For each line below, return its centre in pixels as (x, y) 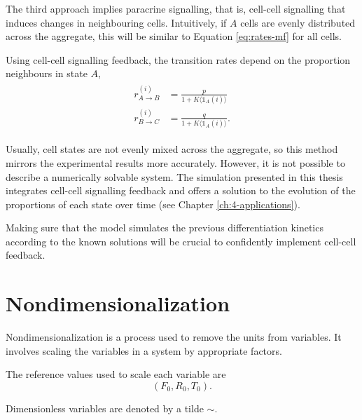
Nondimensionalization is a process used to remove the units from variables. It (174, 337)
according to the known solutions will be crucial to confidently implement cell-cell (181, 241)
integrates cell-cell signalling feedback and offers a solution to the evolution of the (181, 190)
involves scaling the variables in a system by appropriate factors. (144, 350)
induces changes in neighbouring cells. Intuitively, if (116, 22)
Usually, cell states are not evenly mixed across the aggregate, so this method (172, 149)
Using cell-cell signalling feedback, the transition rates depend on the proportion (178, 59)
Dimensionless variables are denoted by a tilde (105, 408)
